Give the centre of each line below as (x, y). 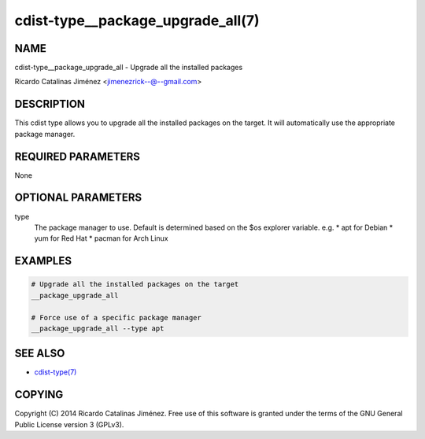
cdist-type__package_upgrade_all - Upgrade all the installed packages (129, 68)
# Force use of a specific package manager (116, 317)
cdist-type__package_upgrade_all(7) (137, 20)
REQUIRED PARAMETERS (78, 156)
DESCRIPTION (50, 104)
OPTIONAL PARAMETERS (78, 198)
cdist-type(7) (55, 372)
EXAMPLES (43, 261)
